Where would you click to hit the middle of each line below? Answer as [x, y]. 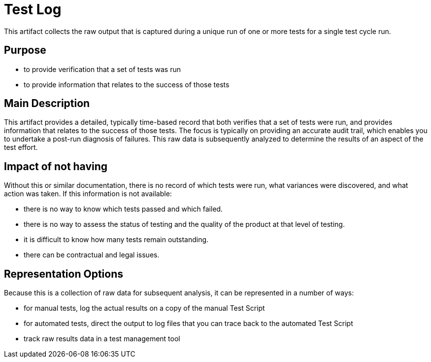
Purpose [25, 50]
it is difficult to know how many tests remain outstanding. [116, 240]
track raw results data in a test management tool [102, 339]
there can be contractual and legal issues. [92, 255]
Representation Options [64, 274]
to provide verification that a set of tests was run [102, 69]
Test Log [33, 9]
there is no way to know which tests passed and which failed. [123, 209]
